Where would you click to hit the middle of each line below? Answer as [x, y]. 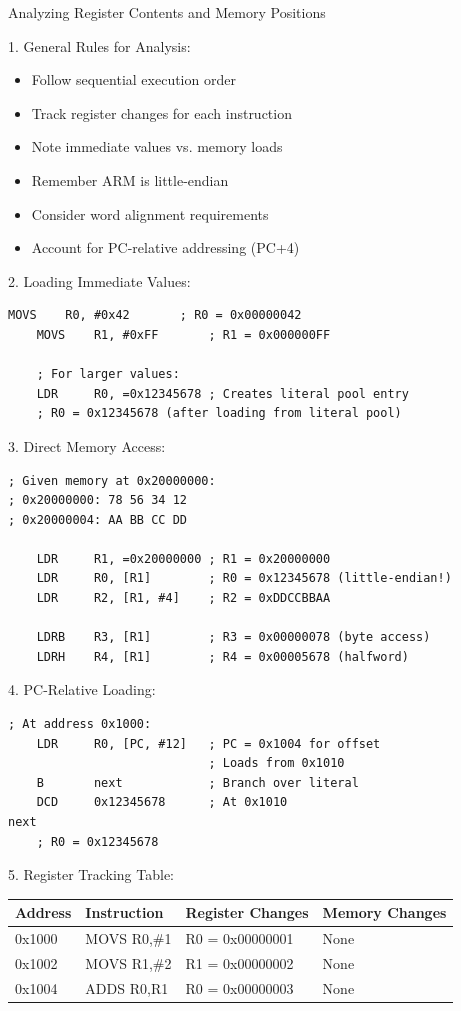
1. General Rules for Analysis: [99, 45]
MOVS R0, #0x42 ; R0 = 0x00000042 [155, 315]
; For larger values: [108, 374]
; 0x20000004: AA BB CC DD [97, 519]
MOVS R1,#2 [128, 962]
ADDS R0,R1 [127, 987]
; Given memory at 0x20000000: [112, 480]
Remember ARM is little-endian [130, 179]
